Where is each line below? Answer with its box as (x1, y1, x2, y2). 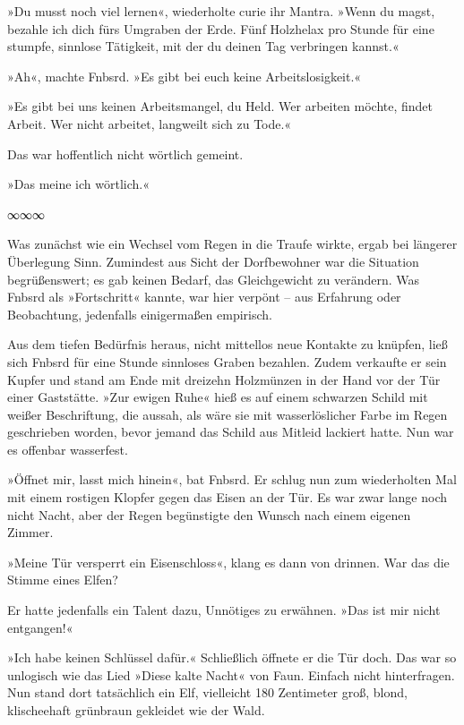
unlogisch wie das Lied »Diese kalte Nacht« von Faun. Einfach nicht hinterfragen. (7, 665, 455, 684)
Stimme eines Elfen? (7, 570, 118, 589)
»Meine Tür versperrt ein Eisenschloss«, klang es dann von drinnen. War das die (7, 552, 450, 571)
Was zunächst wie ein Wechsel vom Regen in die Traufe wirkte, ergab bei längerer (7, 235, 458, 253)
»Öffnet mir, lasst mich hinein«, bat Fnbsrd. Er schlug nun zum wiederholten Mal (7, 470, 457, 489)
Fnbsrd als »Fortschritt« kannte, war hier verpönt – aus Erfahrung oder (7, 287, 401, 306)
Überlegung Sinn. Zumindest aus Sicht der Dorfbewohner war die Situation (7, 252, 419, 270)
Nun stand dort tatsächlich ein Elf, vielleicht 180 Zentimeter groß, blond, (7, 683, 408, 702)
